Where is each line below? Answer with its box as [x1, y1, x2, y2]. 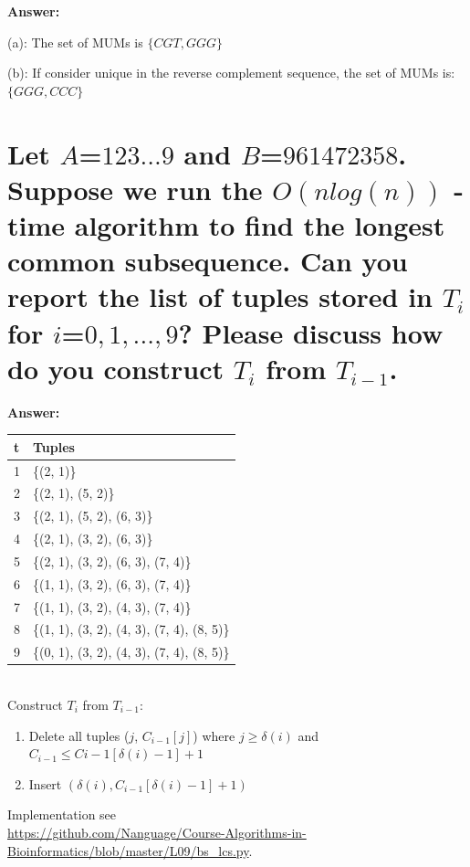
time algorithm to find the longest [7, 206, 445, 243]
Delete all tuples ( [28, 725, 130, 745]
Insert [28, 774, 62, 793]
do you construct [7, 349, 225, 386]
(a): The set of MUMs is [7, 32, 143, 51]
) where [193, 725, 235, 745]
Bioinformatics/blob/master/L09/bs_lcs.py [7, 841, 249, 860]
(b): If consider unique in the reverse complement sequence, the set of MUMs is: [7, 63, 455, 82]
